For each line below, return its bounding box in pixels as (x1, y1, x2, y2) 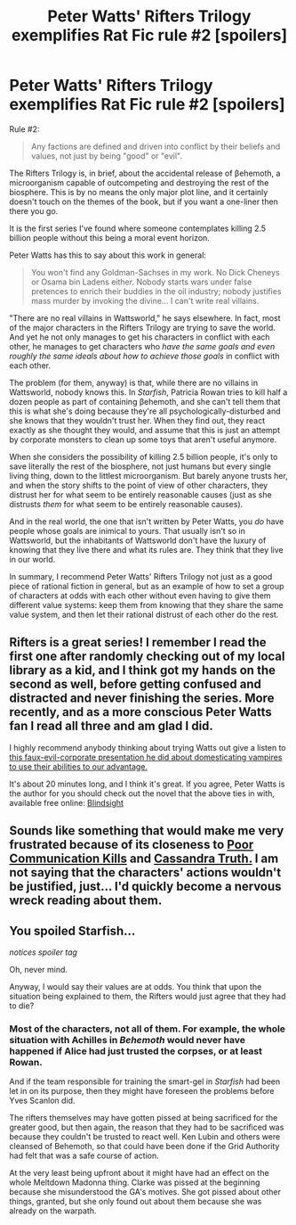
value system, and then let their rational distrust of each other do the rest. (9, 609, 279, 620)
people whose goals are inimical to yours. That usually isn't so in (9, 525, 246, 536)
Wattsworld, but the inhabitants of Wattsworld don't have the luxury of (9, 535, 267, 546)
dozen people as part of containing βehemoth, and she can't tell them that (9, 396, 281, 407)
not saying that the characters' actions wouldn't (9, 865, 282, 880)
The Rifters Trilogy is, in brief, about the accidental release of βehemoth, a (9, 168, 281, 178)
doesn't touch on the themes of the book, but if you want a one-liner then (9, 196, 278, 207)
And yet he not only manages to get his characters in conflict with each (9, 332, 270, 342)
